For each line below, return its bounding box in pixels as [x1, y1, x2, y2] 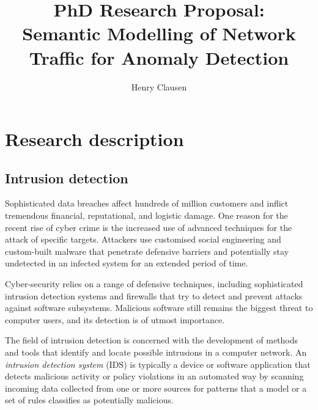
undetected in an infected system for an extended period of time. [5, 257, 248, 269]
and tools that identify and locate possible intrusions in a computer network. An [5, 346, 307, 359]
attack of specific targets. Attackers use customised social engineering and [5, 233, 281, 246]
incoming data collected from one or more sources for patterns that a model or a [5, 381, 307, 394]
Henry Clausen [131, 80, 187, 93]
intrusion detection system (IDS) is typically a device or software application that [5, 357, 311, 370]
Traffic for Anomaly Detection [29, 45, 289, 70]
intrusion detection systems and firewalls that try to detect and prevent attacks [5, 289, 303, 302]
